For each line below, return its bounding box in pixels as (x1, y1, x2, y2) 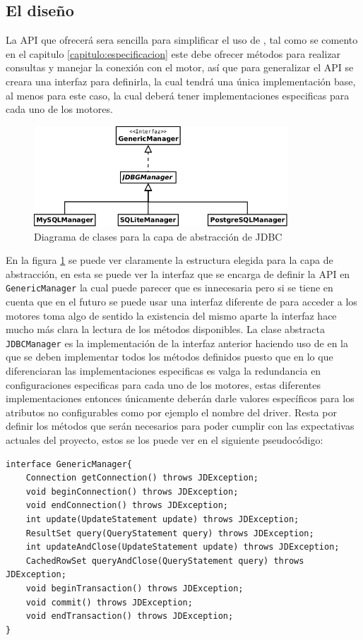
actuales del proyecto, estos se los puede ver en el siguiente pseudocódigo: (6, 432, 323, 447)
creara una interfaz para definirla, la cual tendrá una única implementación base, (6, 73, 356, 88)
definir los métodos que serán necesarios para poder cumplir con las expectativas (6, 418, 355, 433)
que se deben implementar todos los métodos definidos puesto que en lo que (6, 349, 333, 364)
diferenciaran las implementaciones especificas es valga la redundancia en (6, 363, 321, 378)
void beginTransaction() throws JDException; (25, 583, 244, 593)
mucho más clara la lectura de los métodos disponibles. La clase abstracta (6, 322, 325, 337)
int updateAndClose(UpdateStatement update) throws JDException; (25, 542, 340, 553)
